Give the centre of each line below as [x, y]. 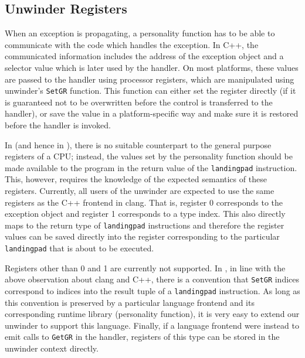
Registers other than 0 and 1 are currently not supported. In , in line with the [145, 267]
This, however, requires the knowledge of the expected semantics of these [136, 179]
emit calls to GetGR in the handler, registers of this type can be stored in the [142, 337]
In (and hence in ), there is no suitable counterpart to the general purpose [138, 144]
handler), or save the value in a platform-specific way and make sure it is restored [152, 113]
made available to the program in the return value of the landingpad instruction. [151, 167]
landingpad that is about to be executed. [79, 248]
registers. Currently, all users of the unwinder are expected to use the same [140, 191]
